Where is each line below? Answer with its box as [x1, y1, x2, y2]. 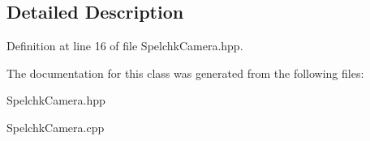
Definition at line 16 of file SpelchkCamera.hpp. [6, 37, 243, 54]
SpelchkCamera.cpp [6, 118, 105, 135]
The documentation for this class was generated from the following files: [6, 64, 364, 81]
